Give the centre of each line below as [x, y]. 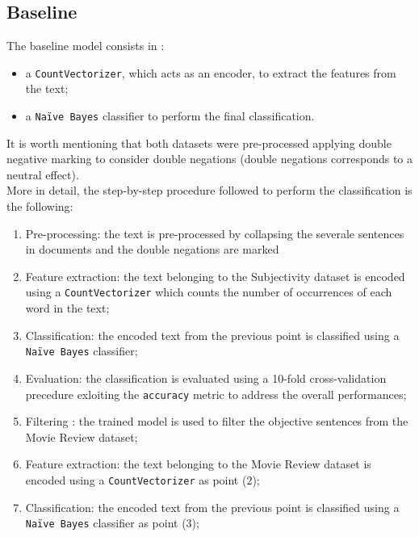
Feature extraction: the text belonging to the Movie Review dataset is [198, 464]
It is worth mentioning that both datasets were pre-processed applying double [199, 143]
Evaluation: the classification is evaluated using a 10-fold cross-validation [206, 378]
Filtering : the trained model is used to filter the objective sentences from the [217, 421]
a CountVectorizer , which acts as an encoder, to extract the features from [211, 72]
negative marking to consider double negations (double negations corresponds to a [210, 159]
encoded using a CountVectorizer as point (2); [142, 479]
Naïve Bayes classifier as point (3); [112, 523]
